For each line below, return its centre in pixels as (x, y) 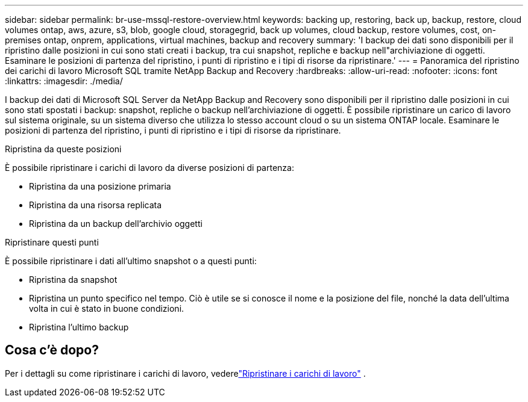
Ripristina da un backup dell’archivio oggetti (116, 224)
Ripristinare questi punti (52, 242)
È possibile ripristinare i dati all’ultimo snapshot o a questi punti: (131, 261)
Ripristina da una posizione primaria (100, 186)
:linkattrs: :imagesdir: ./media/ (64, 81)
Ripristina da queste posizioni (63, 149)
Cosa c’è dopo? (52, 350)
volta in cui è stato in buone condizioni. (107, 308)
